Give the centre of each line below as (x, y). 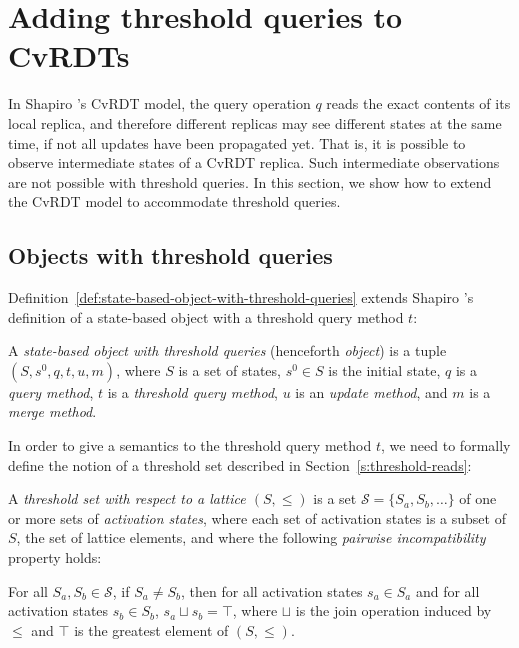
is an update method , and (371, 391)
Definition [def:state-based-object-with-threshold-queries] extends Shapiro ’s (241, 297)
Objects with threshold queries (170, 255)
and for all (447, 590)
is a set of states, (229, 369)
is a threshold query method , (192, 391)
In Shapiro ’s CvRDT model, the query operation (159, 103)
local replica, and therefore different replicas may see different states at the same (255, 122)
